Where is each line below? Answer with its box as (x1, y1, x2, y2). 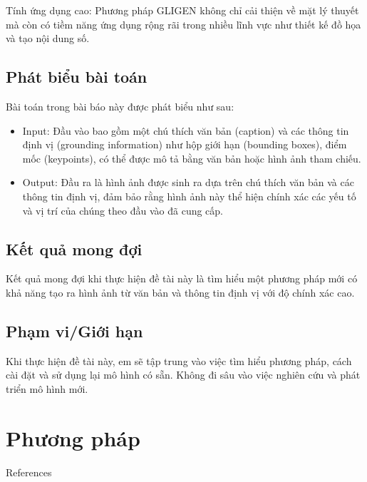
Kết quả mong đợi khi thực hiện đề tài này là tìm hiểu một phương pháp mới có (6, 271, 358, 286)
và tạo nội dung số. (6, 31, 90, 46)
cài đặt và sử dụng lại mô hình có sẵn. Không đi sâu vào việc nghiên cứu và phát (6, 367, 361, 382)
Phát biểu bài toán (6, 66, 148, 88)
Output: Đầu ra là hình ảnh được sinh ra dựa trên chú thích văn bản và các (22, 175, 354, 190)
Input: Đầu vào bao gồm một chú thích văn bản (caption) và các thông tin (22, 123, 349, 138)
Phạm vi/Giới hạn (6, 319, 143, 342)
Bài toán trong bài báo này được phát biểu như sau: (6, 98, 234, 113)
